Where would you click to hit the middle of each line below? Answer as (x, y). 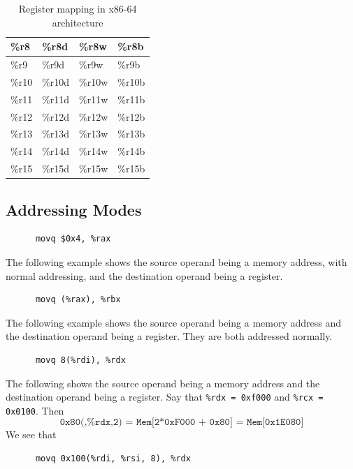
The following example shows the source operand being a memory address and (174, 322)
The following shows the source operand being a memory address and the (163, 383)
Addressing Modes (74, 209)
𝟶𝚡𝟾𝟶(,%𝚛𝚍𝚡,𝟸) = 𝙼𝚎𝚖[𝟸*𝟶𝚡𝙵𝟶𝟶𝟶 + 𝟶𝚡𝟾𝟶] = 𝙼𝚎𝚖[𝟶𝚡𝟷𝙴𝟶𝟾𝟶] (182, 423)
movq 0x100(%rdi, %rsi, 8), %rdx (113, 459)
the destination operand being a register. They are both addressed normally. (169, 336)
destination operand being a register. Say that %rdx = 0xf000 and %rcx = (165, 397)
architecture (78, 22)
